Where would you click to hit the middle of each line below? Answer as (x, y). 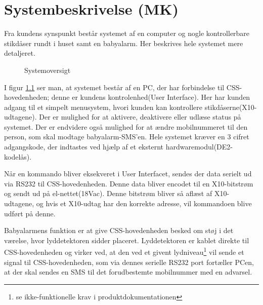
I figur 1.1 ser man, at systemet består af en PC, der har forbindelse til (114, 87)
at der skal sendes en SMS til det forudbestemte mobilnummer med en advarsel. (128, 272)
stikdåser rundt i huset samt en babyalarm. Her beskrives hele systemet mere (124, 43)
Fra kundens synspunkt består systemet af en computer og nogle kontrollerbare (127, 33)
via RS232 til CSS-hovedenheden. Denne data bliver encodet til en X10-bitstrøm (129, 183)
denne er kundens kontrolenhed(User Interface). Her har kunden (151, 97)
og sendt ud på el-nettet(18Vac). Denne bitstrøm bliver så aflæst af (108, 193)
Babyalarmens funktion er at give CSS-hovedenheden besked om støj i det (119, 230)
